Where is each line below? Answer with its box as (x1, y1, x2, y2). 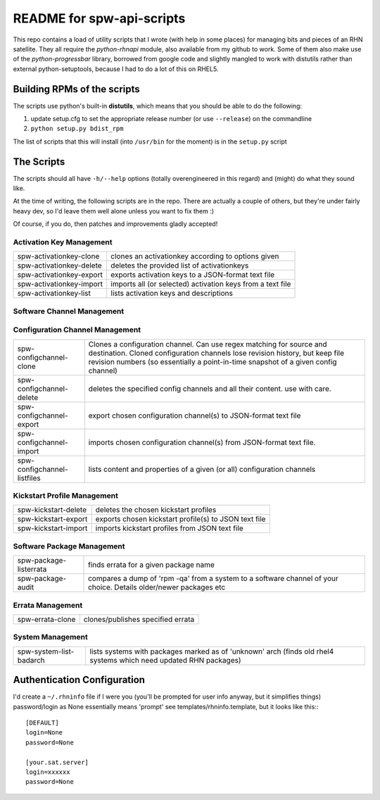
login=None (25, 729, 63, 737)
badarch (17, 655, 45, 665)
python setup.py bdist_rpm (30, 125, 124, 133)
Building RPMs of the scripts (13, 83, 140, 95)
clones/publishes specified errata (83, 614, 195, 624)
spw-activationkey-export (17, 270, 103, 280)
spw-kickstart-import (17, 523, 88, 533)
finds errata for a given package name (88, 560, 215, 570)
